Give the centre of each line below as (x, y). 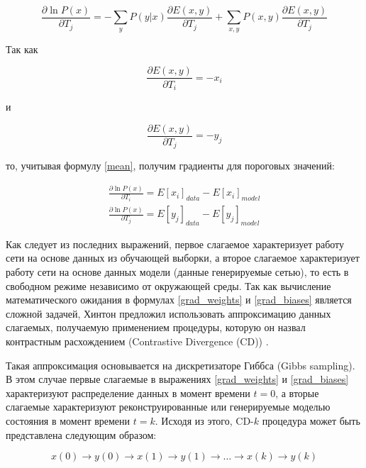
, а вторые (297, 392)
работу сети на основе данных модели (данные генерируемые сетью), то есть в (177, 272)
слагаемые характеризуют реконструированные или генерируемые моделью (168, 407)
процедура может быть (311, 420)
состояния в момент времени (68, 420)
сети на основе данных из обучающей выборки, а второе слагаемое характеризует (183, 258)
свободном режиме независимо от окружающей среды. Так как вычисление (168, 285)
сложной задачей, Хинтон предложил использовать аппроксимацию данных (168, 313)
